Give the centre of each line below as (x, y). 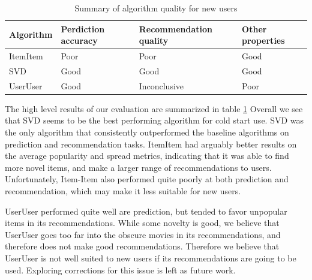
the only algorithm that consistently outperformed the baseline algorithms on (147, 132)
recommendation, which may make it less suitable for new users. (123, 190)
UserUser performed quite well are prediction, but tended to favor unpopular (146, 211)
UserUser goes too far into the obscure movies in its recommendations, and (143, 234)
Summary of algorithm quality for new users (156, 8)
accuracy (79, 40)
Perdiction (83, 28)
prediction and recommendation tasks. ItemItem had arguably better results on (151, 144)
